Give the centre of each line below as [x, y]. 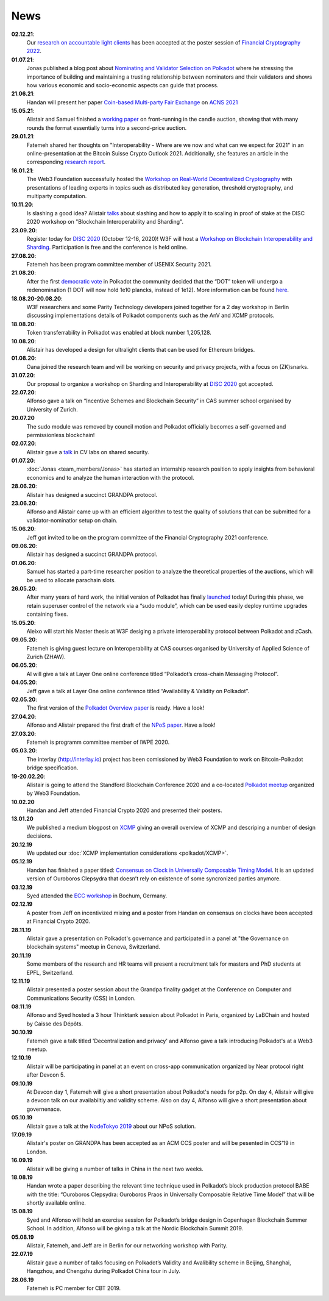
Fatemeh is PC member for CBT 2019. [74, 1288]
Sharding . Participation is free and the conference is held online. [107, 248]
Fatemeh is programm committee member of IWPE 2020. [98, 742]
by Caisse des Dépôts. [55, 1024]
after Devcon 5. [46, 1075]
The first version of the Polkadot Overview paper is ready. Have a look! [115, 708]
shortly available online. [56, 1203]
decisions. [39, 836]
